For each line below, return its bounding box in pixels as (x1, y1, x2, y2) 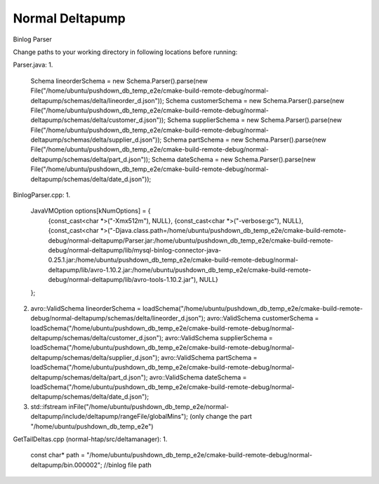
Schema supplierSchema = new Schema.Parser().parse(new (167, 116, 343, 124)
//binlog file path (103, 460, 152, 469)
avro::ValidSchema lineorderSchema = (30, 304, 142, 312)
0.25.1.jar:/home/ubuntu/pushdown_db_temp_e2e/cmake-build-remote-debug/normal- (48, 256, 298, 264)
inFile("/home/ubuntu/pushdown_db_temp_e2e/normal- (68, 402, 230, 410)
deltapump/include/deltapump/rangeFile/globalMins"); (30, 412, 189, 421)
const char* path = (30, 451, 86, 459)
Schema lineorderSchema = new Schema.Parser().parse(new (30, 76, 208, 85)
